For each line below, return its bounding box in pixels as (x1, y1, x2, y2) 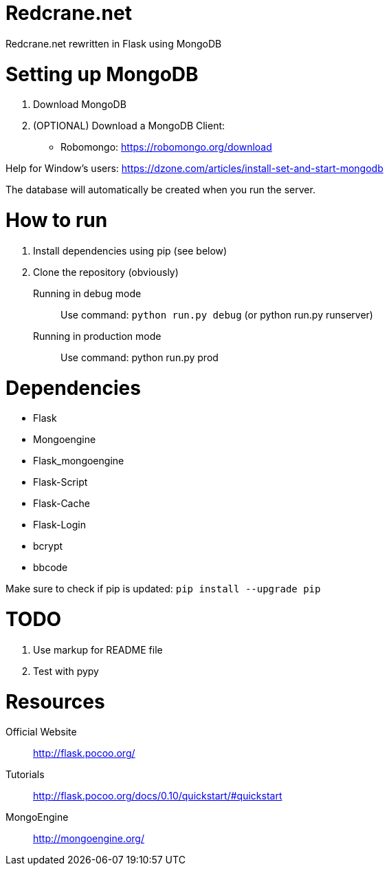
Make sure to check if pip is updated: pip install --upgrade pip (5, 583, 321, 595)
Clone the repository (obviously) (33, 266, 179, 278)
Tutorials (5, 768, 45, 781)
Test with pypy (33, 665, 99, 677)
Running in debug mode (33, 287, 142, 299)
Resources (5, 689, 105, 713)
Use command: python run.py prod (60, 351, 219, 363)
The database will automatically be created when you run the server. (5, 184, 315, 196)
